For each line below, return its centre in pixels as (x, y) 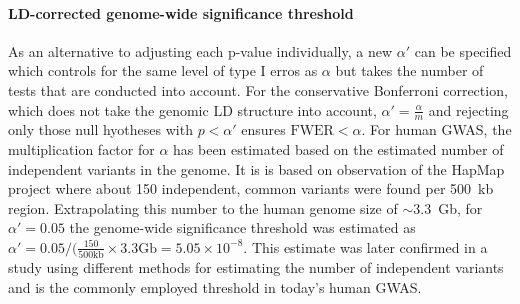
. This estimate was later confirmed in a (365, 246)
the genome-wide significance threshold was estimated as (242, 227)
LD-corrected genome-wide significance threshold (181, 12)
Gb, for (460, 207)
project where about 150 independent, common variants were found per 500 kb (251, 188)
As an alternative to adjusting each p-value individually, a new (200, 50)
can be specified (463, 50)
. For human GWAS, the (436, 129)
